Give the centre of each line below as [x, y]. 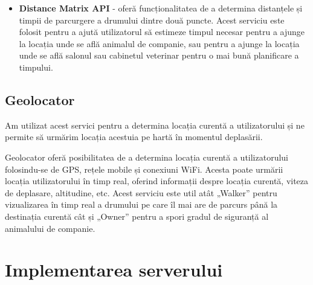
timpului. [36, 67]
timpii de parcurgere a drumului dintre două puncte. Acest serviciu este [152, 20]
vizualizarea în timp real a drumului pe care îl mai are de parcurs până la [141, 204]
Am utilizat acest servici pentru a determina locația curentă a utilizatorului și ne [155, 125]
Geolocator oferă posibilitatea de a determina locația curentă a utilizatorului [147, 157]
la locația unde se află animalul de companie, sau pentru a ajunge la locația [159, 43]
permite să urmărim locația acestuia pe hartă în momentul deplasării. [134, 137]
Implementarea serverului [114, 270]
